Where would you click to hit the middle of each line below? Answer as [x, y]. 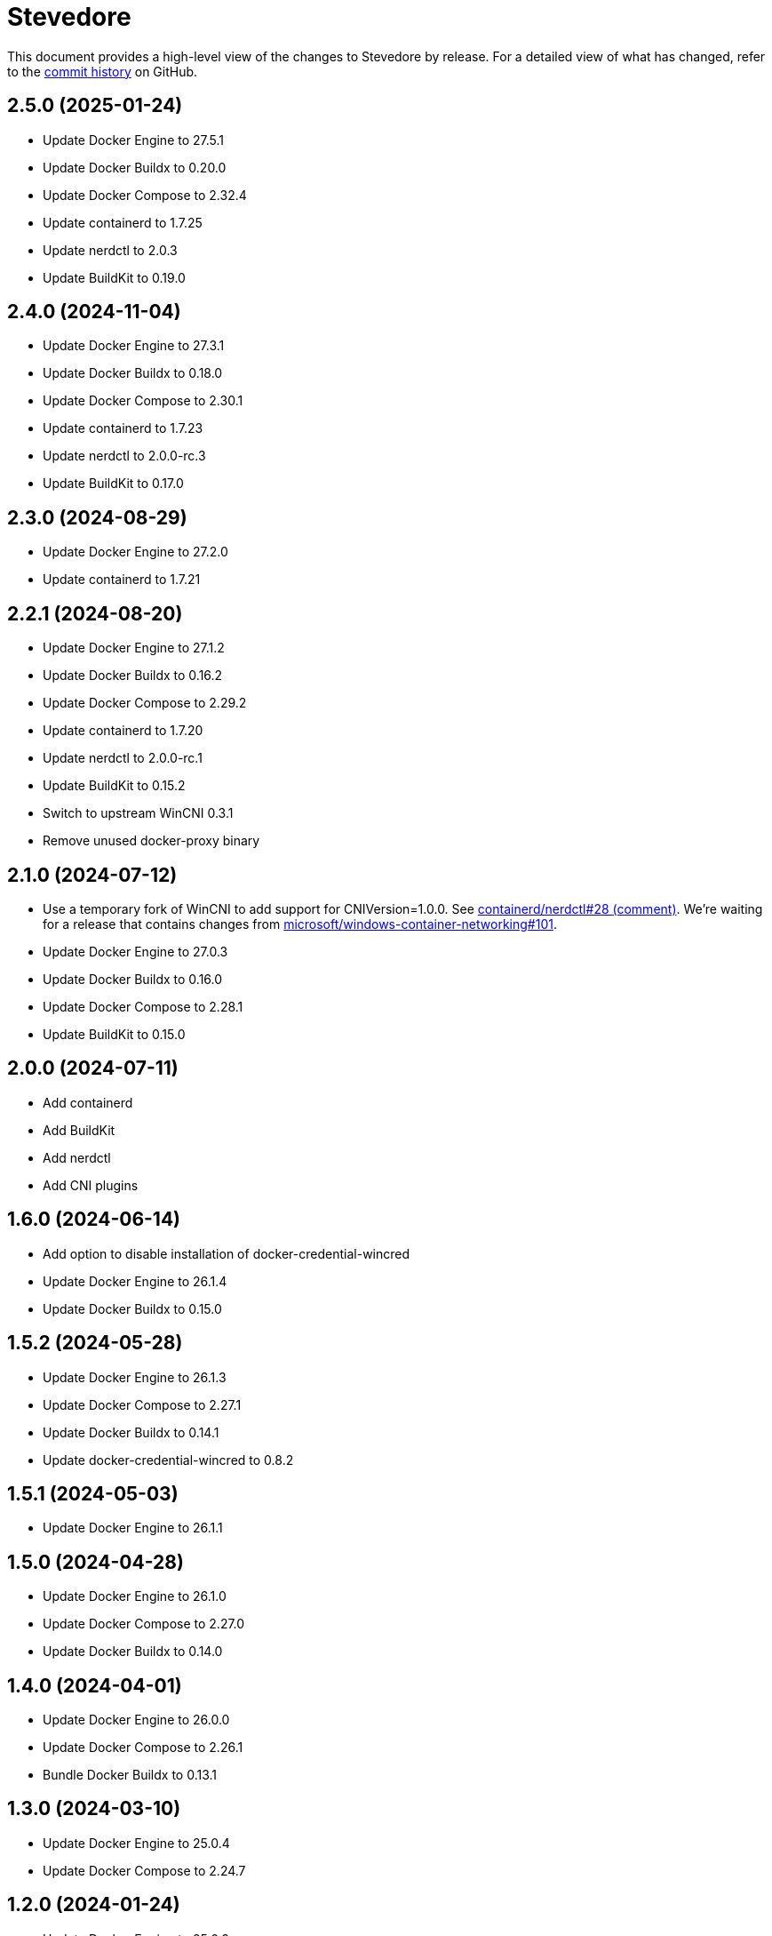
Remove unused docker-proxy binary [151, 841]
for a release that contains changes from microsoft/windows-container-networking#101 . [300, 924]
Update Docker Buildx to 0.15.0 [132, 1308]
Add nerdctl [77, 1157]
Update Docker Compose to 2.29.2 [145, 703]
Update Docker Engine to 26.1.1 [133, 1528]
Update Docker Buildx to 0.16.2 [133, 676]
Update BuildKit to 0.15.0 [114, 1034]
